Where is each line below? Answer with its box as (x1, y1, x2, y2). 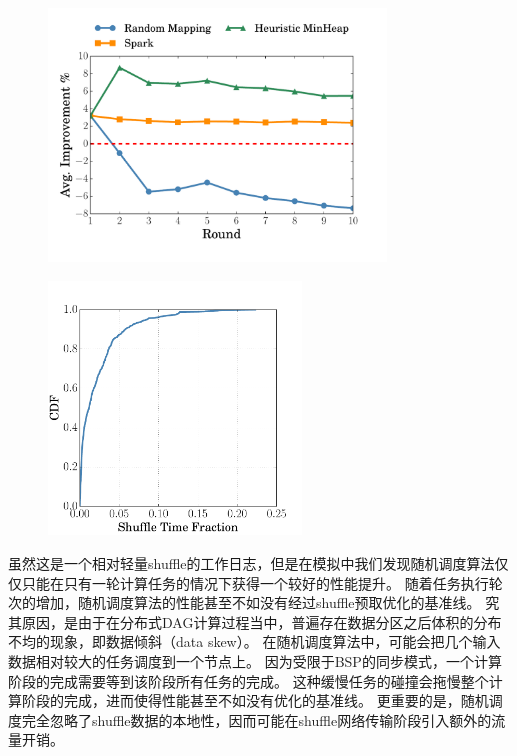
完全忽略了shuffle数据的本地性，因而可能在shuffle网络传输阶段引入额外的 (21, 709, 492, 730)
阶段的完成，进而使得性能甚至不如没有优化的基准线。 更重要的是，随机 (21, 690, 489, 711)
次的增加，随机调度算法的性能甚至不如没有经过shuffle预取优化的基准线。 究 (8, 592, 500, 613)
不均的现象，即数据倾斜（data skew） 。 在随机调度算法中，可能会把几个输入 (8, 631, 501, 652)
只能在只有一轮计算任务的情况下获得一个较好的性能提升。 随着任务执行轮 (21, 572, 503, 593)
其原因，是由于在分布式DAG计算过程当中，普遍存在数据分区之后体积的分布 (8, 611, 502, 632)
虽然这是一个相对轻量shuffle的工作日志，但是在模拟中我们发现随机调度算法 (8, 552, 495, 573)
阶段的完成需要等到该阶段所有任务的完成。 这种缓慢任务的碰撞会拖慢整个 (8, 670, 489, 691)
